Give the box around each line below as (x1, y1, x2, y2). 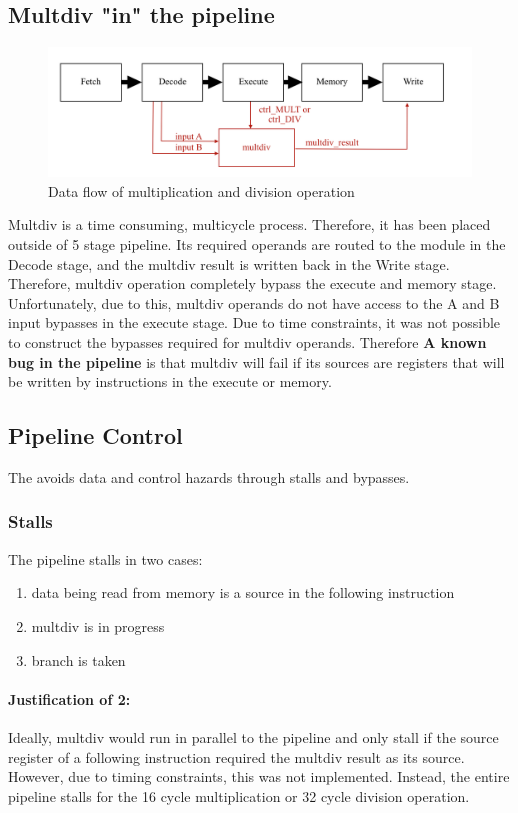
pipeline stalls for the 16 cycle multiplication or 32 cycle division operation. (8, 785, 470, 806)
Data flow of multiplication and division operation (48, 180, 355, 201)
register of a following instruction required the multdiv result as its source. (8, 746, 465, 767)
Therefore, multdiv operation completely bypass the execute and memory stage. (8, 273, 497, 294)
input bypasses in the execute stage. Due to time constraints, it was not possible (8, 312, 501, 333)
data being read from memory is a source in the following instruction (31, 582, 455, 603)
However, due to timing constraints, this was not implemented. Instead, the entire (8, 766, 510, 787)
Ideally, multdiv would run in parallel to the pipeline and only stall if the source (8, 726, 499, 747)
